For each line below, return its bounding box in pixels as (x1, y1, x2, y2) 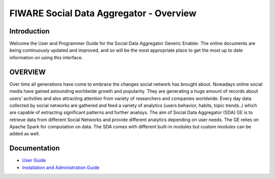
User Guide (22, 157, 46, 163)
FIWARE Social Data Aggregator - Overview (9, 8, 197, 19)
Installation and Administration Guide (22, 164, 99, 170)
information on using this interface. (9, 54, 83, 60)
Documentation (9, 144, 60, 153)
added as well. (9, 131, 40, 137)
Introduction (9, 27, 50, 35)
